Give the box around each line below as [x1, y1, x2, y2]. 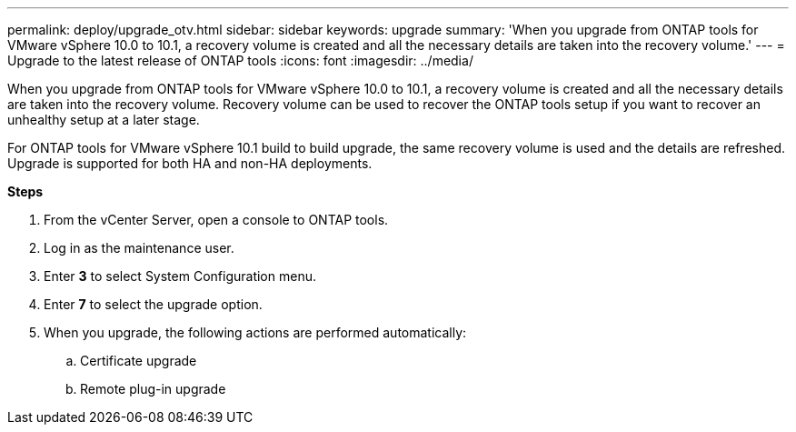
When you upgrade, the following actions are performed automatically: [44, 325, 467, 340]
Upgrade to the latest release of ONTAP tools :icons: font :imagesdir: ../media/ [7, 53, 473, 68]
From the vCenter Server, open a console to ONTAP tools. [44, 212, 389, 227]
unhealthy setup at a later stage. [7, 112, 200, 127]
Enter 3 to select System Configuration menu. [44, 268, 316, 284]
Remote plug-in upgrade [80, 381, 226, 397]
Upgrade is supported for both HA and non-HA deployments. [7, 156, 373, 171]
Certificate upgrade [80, 353, 197, 368]
